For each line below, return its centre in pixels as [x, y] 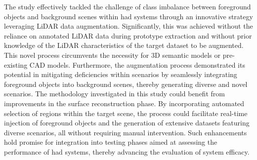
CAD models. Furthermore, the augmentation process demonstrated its [137, 64]
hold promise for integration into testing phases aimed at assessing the [111, 142]
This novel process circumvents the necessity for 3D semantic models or [112, 55]
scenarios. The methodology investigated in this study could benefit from [114, 94]
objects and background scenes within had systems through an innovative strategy [128, 16]
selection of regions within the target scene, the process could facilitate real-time [126, 113]
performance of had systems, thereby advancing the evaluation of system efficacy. [127, 151]
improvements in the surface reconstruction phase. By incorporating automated [124, 103]
